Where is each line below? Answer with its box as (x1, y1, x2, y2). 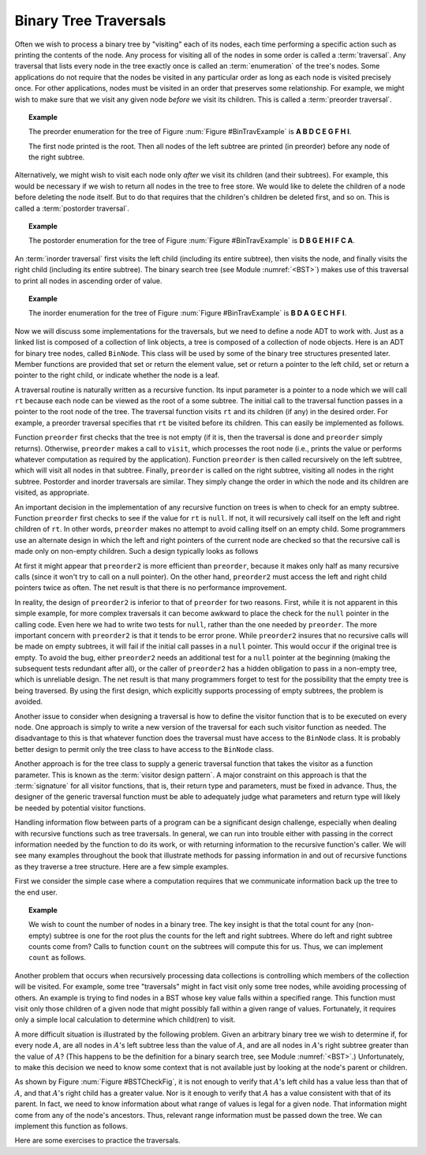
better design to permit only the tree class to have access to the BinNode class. (14, 744, 275, 753)
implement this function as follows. (14, 1121, 129, 1131)
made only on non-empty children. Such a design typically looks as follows (14, 547, 259, 556)
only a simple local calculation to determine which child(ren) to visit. (14, 1015, 236, 1025)
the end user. (14, 888, 58, 897)
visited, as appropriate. (14, 488, 90, 497)
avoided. (14, 697, 43, 706)
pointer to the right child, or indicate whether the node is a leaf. (14, 371, 220, 380)
